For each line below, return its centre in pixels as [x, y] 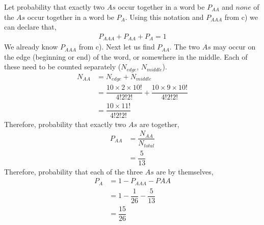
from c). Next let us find [117, 47]
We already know [31, 47]
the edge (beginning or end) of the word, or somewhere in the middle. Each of [126, 56]
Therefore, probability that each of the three [74, 171]
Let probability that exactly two [55, 7]
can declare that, [30, 27]
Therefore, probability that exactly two [65, 124]
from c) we [241, 17]
